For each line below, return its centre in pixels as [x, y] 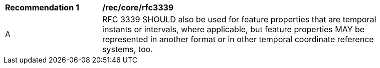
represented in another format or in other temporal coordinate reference [238, 39]
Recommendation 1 [42, 7]
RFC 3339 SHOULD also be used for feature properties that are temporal [239, 19]
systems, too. [128, 49]
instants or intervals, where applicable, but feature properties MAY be [234, 29]
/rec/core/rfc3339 [138, 7]
